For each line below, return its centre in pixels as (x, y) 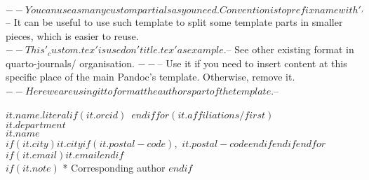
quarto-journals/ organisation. (70, 63)
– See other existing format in (290, 49)
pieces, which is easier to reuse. (72, 35)
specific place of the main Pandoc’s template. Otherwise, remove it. (150, 77)
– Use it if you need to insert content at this (252, 63)
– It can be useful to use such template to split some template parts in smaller (174, 22)
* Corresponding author (114, 167)
